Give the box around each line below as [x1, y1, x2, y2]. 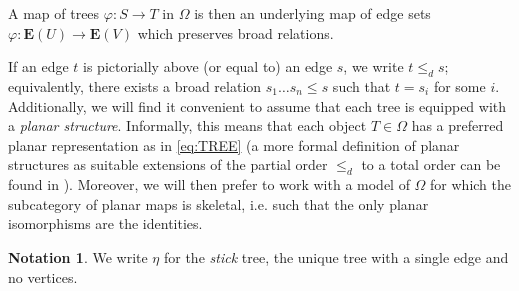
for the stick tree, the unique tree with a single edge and [163, 246, 509, 267]
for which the [430, 174, 512, 195]
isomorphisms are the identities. [8, 213, 203, 234]
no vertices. [8, 266, 78, 287]
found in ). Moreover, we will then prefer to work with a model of [8, 174, 410, 195]
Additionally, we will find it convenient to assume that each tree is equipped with [8, 95, 507, 116]
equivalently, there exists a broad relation [8, 75, 262, 96]
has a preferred [411, 115, 504, 136]
